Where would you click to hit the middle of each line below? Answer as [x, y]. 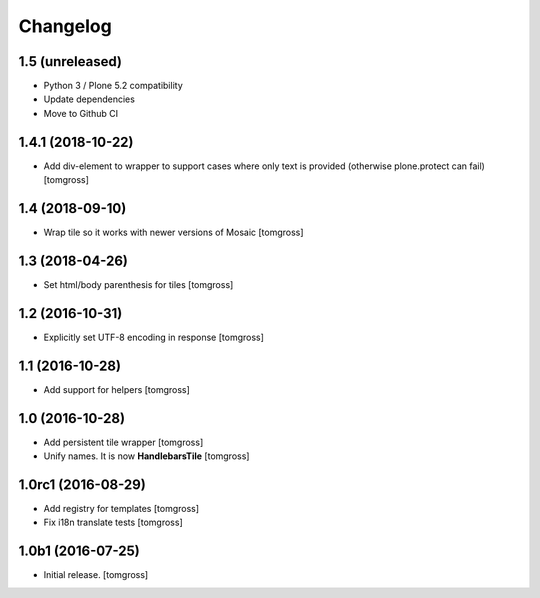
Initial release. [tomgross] [96, 575]
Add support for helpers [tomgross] [116, 389]
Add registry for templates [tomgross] [121, 508]
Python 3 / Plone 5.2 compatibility [113, 86]
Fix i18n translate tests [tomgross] [113, 522]
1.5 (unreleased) [70, 61]
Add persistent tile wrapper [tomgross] [123, 442]
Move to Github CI [81, 113]
